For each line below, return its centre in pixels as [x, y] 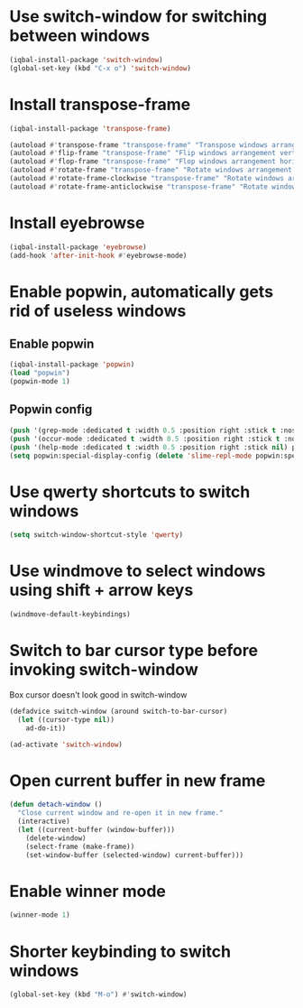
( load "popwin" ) [40, 373]
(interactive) [44, 822]
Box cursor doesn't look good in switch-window [98, 694]
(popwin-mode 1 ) [40, 382]
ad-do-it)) [46, 728]
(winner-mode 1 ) [40, 915]
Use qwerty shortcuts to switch [130, 491]
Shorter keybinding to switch [120, 952]
